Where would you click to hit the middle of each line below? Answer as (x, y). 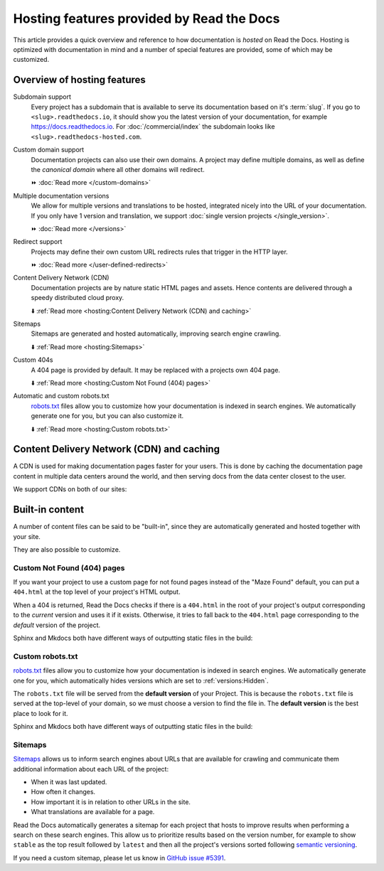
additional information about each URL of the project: (91, 769)
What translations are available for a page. (93, 812)
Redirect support (38, 242)
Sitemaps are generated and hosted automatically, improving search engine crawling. (156, 333)
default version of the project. (57, 625)
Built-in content (49, 509)
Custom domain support (49, 150)
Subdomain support (42, 97)
